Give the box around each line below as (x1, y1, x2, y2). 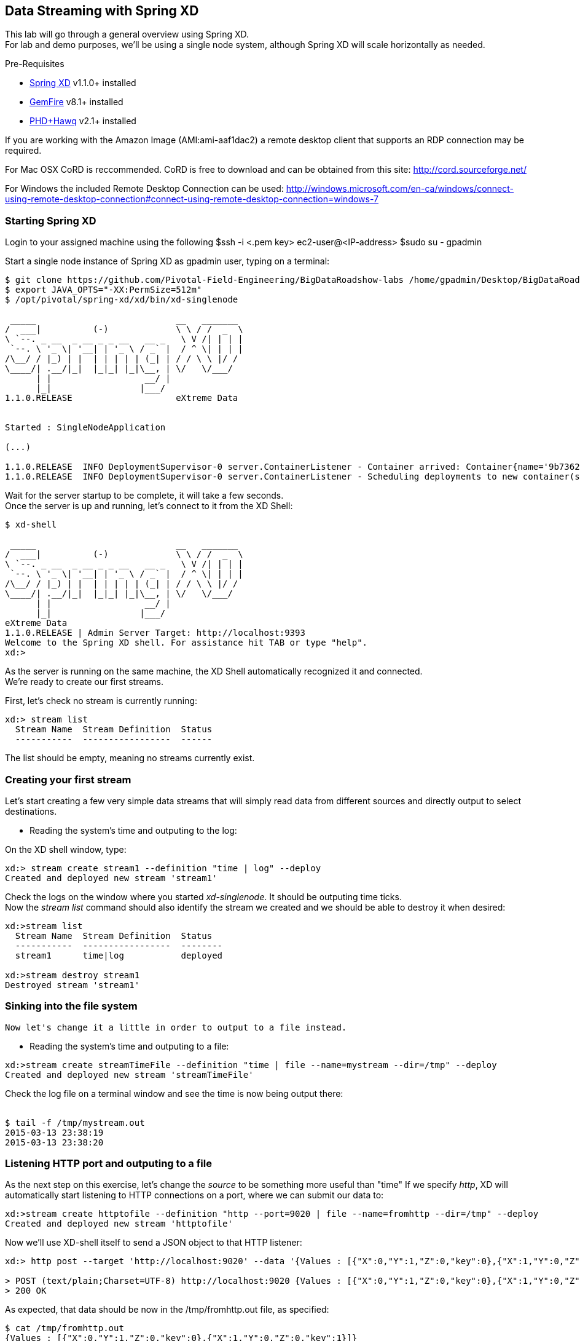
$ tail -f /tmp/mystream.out (5, 1117, 145, 1128)
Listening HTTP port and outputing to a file (5, 1157, 212, 1170)
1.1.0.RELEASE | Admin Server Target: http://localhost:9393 (5, 628, 305, 638)
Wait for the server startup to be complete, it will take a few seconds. (5, 490, 284, 501)
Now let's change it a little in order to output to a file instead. (5, 1022, 347, 1032)
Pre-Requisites (5, 58, 65, 69)
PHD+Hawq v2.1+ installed (29, 116, 136, 127)
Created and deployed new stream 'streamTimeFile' (5, 1069, 254, 1080)
